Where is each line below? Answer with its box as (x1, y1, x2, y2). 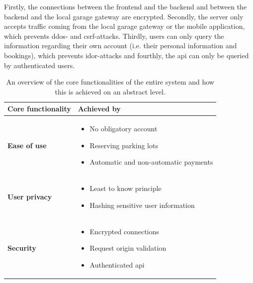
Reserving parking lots (89, 140, 158, 150)
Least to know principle (89, 183, 162, 193)
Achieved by (78, 103, 121, 114)
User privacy (7, 191, 52, 202)
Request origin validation (89, 243, 167, 253)
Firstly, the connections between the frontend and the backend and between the (4, 1, 247, 11)
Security (7, 243, 36, 253)
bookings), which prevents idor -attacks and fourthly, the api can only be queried (4, 50, 249, 60)
